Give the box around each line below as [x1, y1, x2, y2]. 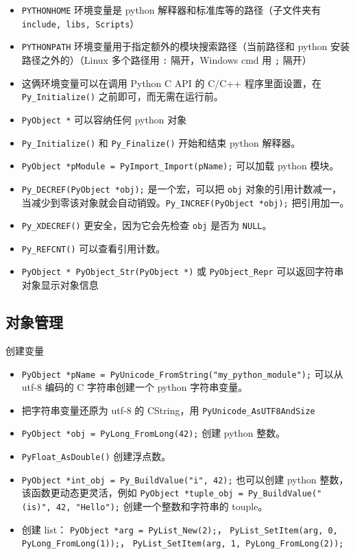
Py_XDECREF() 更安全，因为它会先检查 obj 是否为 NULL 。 [21, 218, 272, 232]
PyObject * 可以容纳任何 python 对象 [21, 112, 187, 126]
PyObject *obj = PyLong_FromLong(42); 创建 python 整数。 [21, 426, 286, 440]
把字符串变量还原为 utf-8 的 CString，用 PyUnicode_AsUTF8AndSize [21, 402, 315, 417]
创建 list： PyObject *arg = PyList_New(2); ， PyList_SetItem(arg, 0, [21, 522, 338, 536]
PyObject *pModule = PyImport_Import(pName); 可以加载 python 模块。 [21, 158, 339, 173]
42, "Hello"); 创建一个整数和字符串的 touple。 [56, 499, 268, 514]
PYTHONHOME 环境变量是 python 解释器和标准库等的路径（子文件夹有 [21, 3, 321, 16]
